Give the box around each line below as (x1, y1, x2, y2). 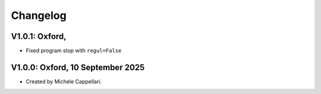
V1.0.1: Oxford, (11, 31, 67, 41)
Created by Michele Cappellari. (26, 77, 102, 85)
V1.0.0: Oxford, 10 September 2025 (11, 62, 145, 72)
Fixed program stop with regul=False (26, 47, 122, 54)
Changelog (11, 9, 67, 22)
